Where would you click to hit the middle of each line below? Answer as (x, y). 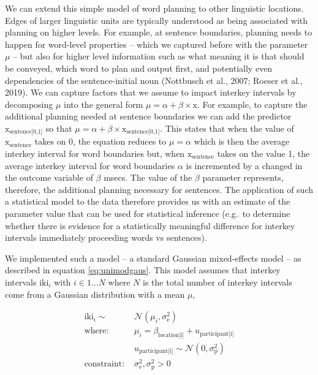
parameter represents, (243, 177)
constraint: (104, 364)
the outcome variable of (49, 177)
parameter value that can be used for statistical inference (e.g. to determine (148, 213)
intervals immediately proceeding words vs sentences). (106, 237)
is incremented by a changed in (244, 165)
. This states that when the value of (227, 128)
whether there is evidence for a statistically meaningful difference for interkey (150, 225)
